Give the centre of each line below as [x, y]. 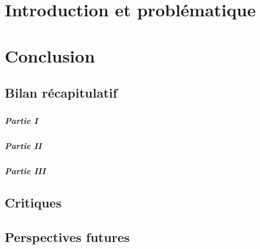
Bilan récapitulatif [61, 93]
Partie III [25, 170]
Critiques [33, 202]
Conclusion [50, 55]
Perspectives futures [67, 236]
